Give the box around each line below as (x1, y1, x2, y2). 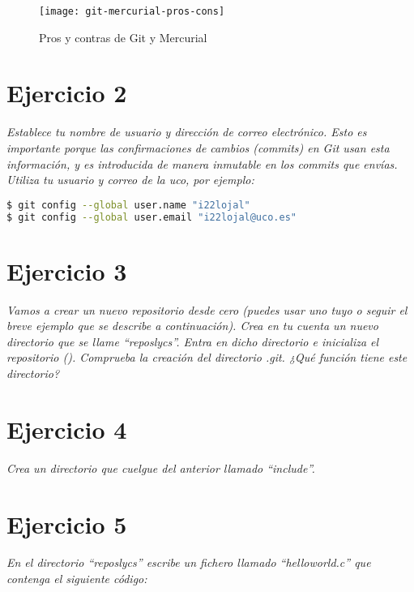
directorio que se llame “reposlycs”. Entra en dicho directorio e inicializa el (6, 332, 379, 350)
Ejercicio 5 (6, 507, 127, 540)
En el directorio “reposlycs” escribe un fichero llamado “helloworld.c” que (6, 554, 371, 571)
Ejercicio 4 (6, 412, 127, 445)
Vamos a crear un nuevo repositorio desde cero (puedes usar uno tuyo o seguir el (6, 301, 408, 318)
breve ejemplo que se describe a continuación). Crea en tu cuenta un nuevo (6, 317, 378, 334)
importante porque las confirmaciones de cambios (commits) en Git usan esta (6, 139, 390, 156)
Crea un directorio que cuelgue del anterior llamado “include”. (6, 459, 315, 476)
